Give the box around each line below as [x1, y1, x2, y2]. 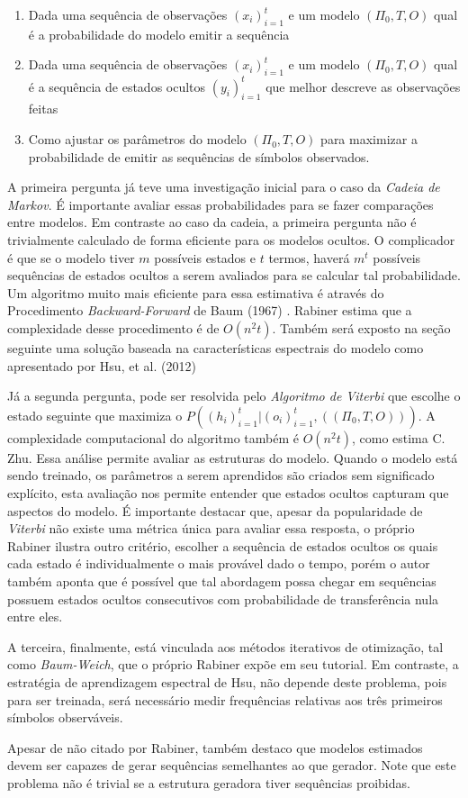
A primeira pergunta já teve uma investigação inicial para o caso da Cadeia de [7, 177, 440, 196]
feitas [28, 99, 58, 118]
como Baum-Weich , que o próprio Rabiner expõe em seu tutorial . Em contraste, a [7, 655, 459, 674]
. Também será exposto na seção [272, 319, 451, 338]
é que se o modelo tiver [7, 248, 135, 267]
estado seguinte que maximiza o [7, 405, 183, 424]
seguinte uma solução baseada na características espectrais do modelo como [7, 339, 424, 358]
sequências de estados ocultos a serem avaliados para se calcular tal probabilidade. [7, 266, 461, 285]
